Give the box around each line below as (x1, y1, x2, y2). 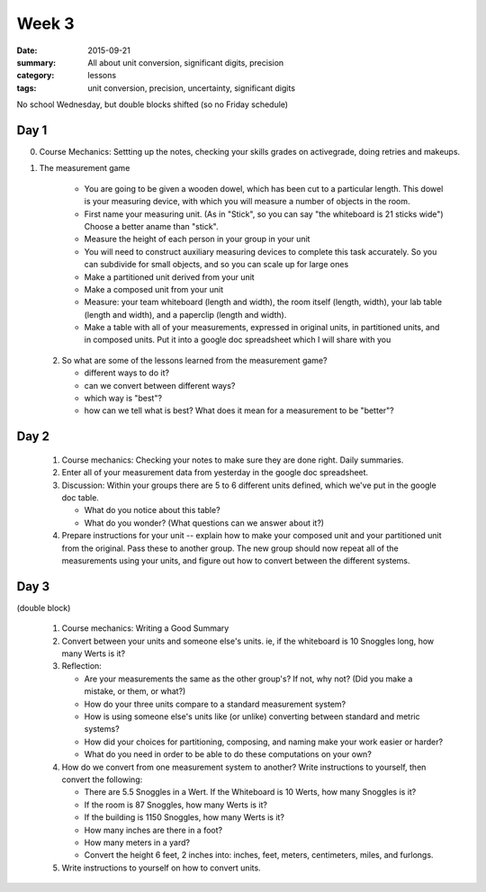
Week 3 (16, 14, 75, 33)
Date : (16, 45, 38, 56)
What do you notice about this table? (84, 505, 220, 516)
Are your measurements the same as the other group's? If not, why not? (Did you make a (84, 673, 413, 684)
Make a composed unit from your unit (84, 284, 224, 294)
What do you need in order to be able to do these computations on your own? (84, 749, 373, 760)
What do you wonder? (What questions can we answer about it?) (84, 518, 324, 528)
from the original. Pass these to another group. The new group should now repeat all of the (61, 543, 400, 554)
